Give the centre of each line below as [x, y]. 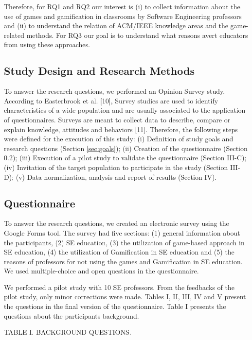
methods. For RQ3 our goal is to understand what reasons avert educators [137, 35]
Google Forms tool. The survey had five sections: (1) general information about [122, 232]
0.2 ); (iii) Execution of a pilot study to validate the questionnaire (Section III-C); [125, 158]
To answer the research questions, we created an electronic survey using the [117, 223]
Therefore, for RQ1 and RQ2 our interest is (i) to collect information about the [122, 6]
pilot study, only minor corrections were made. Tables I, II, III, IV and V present [125, 297]
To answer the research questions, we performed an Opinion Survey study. [115, 91]
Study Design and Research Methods [99, 71]
